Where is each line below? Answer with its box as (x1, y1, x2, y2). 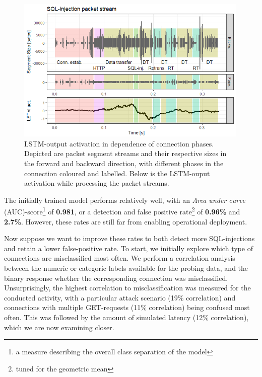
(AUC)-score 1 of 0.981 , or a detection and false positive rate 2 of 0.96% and (4, 205, 240, 217)
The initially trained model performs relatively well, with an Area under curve (4, 194, 246, 205)
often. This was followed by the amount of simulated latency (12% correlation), (4, 312, 249, 322)
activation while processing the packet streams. (24, 178, 169, 188)
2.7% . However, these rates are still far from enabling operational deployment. (4, 216, 247, 227)
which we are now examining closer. (4, 322, 114, 332)
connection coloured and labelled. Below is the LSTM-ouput (24, 168, 210, 178)
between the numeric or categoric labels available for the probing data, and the (4, 263, 248, 273)
